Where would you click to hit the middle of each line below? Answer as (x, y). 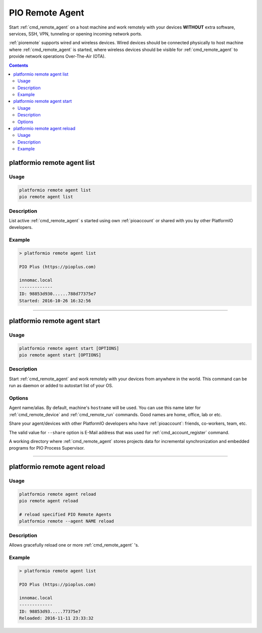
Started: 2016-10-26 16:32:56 (55, 300)
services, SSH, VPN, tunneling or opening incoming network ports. (76, 33)
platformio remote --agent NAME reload (66, 521)
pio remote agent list (46, 197)
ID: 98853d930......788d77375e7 (58, 294)
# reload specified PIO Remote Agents (65, 515)
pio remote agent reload (49, 501)
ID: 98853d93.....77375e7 (50, 612)
